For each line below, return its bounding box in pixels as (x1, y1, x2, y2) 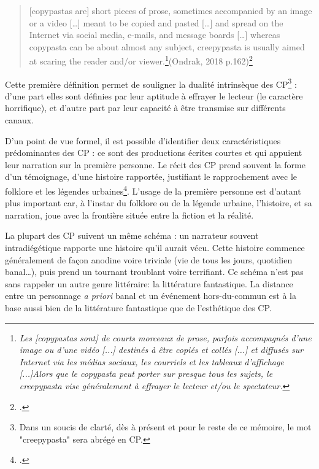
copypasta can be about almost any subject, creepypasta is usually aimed (29, 40, 305, 53)
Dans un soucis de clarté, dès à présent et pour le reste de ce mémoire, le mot (19, 421, 312, 433)
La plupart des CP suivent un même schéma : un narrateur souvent (5, 229, 259, 242)
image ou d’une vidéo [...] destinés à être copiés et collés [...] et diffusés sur (19, 343, 304, 356)
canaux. (5, 114, 34, 126)
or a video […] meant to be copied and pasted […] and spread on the (29, 16, 283, 29)
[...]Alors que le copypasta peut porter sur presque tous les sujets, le (19, 367, 273, 380)
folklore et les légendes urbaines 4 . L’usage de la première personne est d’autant (5, 183, 301, 197)
